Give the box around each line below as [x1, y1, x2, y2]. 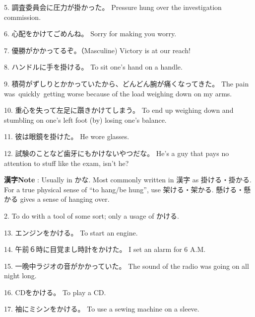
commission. [4, 11, 41, 22]
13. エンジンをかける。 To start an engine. [4, 227, 138, 238]
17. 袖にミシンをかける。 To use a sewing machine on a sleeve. [4, 304, 199, 314]
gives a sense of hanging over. [20, 194, 110, 204]
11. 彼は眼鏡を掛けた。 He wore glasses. [4, 131, 129, 142]
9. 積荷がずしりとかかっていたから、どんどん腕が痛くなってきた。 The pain [4, 78, 249, 88]
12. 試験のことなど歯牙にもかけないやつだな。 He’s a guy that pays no [4, 148, 229, 158]
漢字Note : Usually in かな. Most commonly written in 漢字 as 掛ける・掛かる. [4, 174, 252, 185]
